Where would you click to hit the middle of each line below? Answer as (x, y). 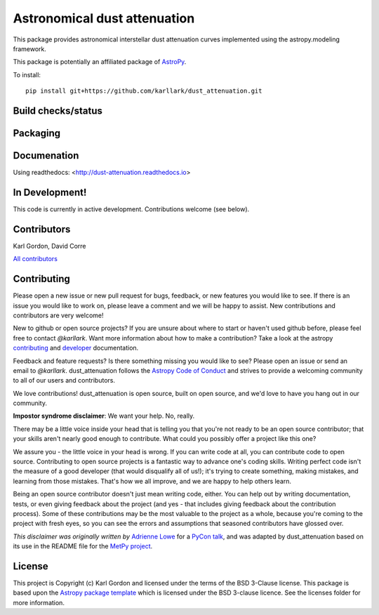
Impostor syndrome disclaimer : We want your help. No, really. (104, 416)
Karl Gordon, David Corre (50, 246)
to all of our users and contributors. (64, 381)
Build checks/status (58, 111)
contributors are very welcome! (58, 315)
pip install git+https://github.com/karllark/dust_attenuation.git (144, 91)
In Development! (50, 192)
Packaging (37, 133)
